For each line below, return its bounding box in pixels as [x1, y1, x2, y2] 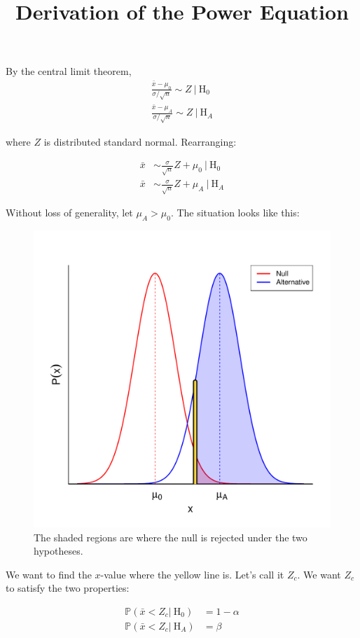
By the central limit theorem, [6, 64, 132, 78]
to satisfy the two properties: [6, 581, 130, 595]
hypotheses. [34, 543, 83, 558]
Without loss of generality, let [6, 205, 133, 220]
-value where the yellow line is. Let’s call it [100, 567, 284, 581]
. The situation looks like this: [170, 205, 300, 220]
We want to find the [6, 567, 92, 581]
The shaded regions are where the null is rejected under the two [34, 529, 307, 544]
